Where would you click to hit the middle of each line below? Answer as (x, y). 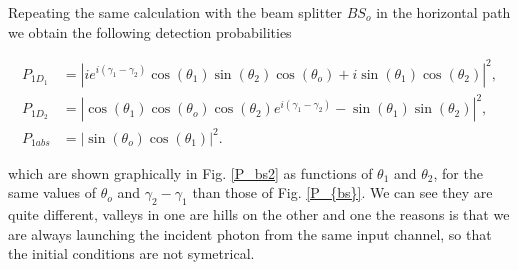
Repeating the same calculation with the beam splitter (175, 12)
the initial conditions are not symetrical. (131, 253)
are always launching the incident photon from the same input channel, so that (250, 233)
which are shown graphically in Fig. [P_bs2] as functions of (190, 172)
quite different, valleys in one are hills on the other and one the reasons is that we (259, 214)
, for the (458, 172)
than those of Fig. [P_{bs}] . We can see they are (342, 192)
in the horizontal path (443, 12)
